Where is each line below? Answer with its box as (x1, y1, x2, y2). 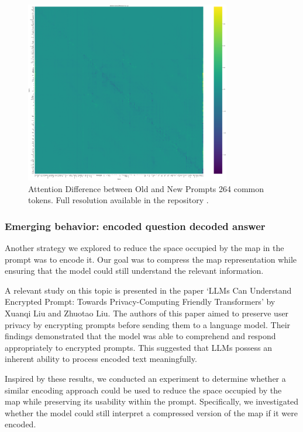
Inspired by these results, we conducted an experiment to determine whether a (5, 372, 286, 385)
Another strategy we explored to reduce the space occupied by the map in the (5, 242, 284, 254)
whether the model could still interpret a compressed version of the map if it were (5, 406, 298, 419)
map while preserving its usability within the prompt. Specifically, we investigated (5, 395, 299, 407)
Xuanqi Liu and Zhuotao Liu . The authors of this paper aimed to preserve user (5, 307, 289, 319)
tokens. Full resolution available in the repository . (28, 194, 209, 206)
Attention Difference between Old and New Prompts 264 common (28, 182, 264, 194)
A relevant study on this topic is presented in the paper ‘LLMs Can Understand (5, 284, 292, 296)
